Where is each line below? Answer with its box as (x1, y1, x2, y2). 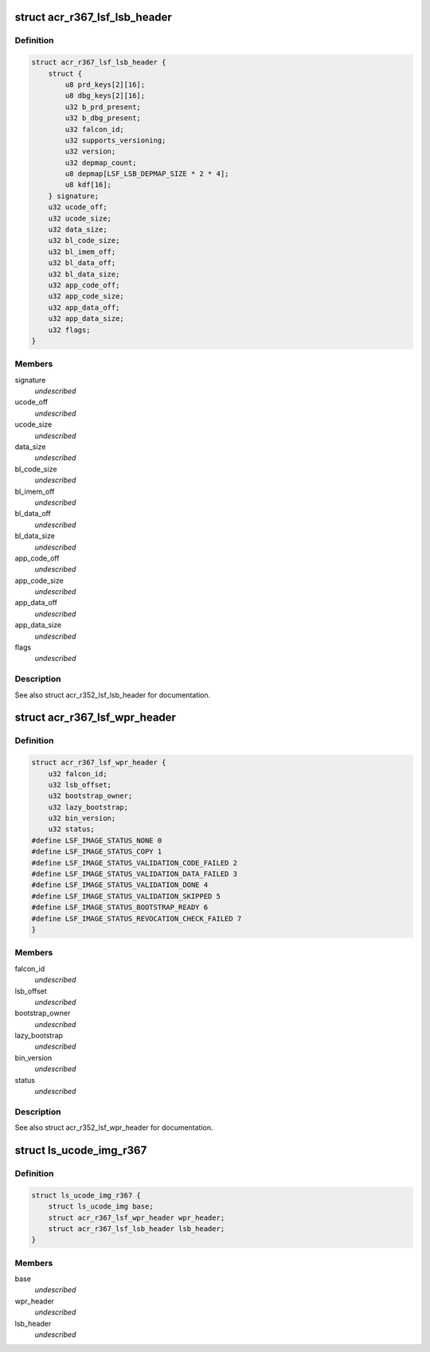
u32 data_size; (48, 225, 107, 234)
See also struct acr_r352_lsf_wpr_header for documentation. (14, 1123, 214, 1132)
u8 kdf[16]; (64, 180, 111, 190)
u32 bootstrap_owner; (48, 791, 133, 800)
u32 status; (48, 825, 96, 834)
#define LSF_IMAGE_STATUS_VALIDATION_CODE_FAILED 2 (31, 858, 238, 867)
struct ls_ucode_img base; (48, 1202, 154, 1211)
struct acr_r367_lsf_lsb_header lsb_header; (48, 1224, 225, 1233)
